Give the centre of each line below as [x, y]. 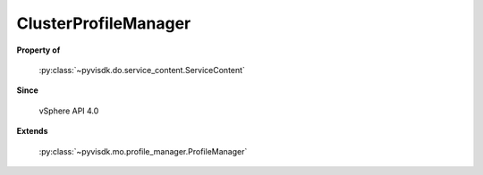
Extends [32, 131]
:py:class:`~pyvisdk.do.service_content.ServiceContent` [142, 70]
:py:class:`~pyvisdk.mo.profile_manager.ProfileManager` [143, 151]
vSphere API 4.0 [69, 111]
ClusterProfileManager [104, 23]
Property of [38, 50]
